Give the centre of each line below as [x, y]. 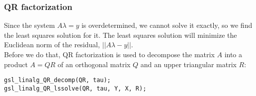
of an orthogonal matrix [94, 64]
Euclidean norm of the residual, [52, 45]
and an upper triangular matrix [188, 64]
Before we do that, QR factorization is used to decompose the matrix [109, 54]
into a [233, 54]
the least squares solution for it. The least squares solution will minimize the [121, 35]
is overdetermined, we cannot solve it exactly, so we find [167, 25]
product [16, 64]
